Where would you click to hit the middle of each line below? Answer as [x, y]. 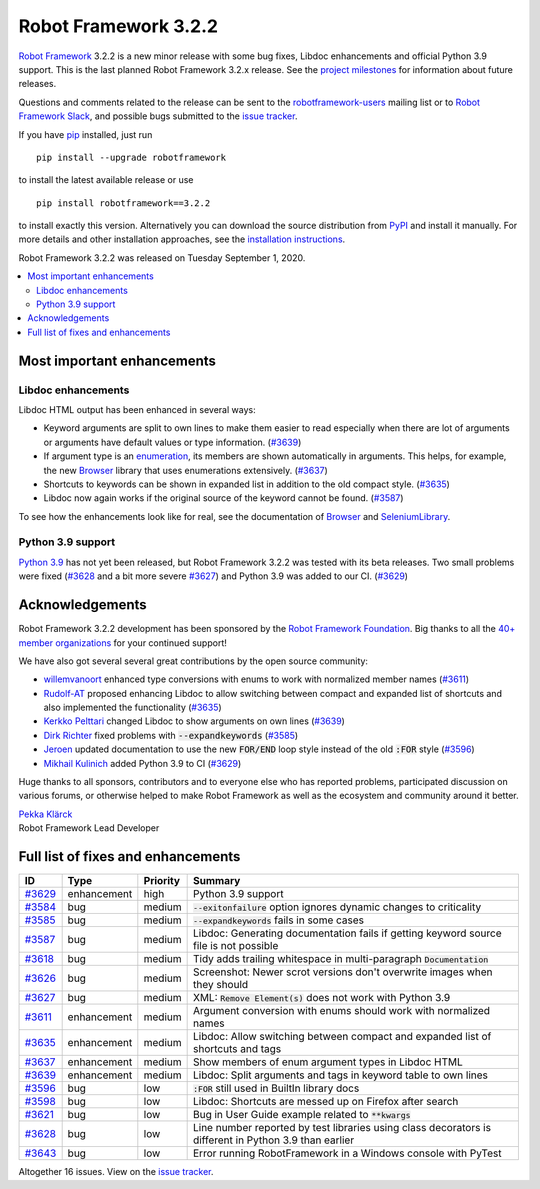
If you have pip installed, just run [85, 134]
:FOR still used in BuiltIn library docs [276, 1088]
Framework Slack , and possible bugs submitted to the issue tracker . [158, 116]
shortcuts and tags [237, 1049]
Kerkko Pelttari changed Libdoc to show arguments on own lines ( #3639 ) [194, 721]
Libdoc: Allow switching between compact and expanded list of [342, 1037]
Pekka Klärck [45, 814]
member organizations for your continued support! [122, 642]
